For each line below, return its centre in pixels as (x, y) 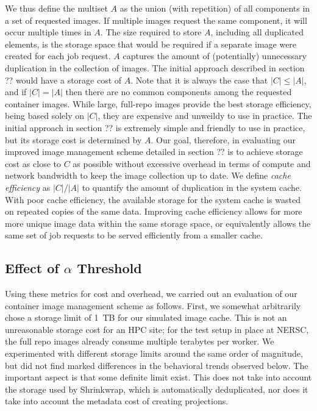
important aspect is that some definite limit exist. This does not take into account (158, 377)
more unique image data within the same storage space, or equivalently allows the (158, 223)
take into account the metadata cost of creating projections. (117, 401)
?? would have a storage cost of (63, 80)
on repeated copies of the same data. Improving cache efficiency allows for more (154, 211)
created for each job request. (58, 56)
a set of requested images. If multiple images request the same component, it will (156, 20)
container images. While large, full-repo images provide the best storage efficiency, (158, 103)
